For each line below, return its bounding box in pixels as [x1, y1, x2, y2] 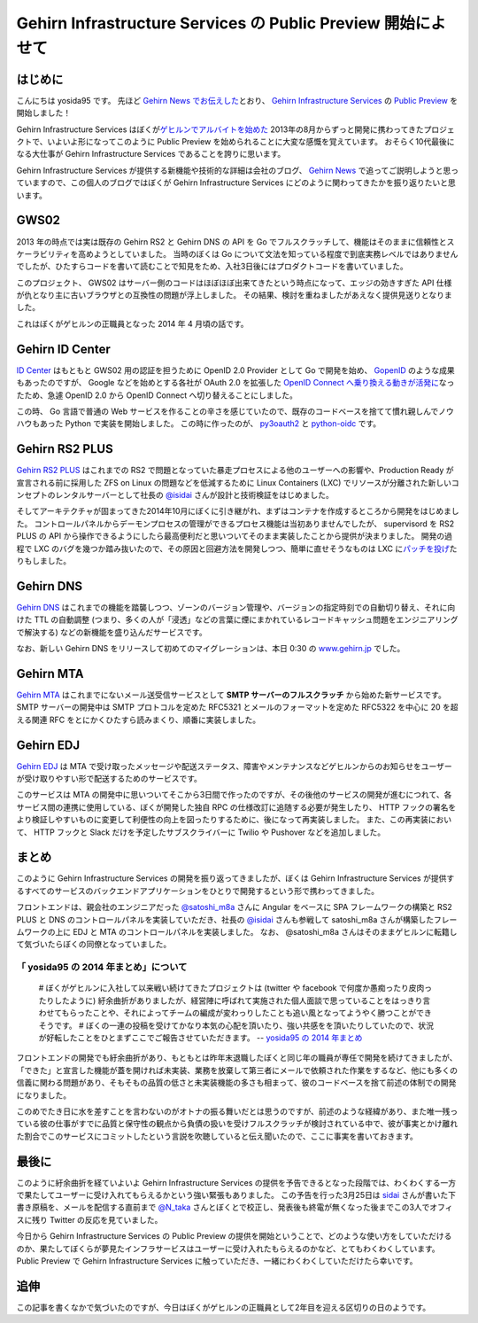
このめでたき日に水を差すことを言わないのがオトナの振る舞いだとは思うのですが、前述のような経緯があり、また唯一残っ [16, 1106, 459, 1117]
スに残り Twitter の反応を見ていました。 [16, 1214, 163, 1225]
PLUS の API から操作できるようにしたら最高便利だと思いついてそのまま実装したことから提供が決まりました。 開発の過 [16, 531, 453, 541]
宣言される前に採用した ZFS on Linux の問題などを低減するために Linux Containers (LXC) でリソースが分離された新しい [16, 477, 451, 487]
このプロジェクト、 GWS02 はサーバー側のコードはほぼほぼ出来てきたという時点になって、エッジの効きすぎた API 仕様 [16, 277, 452, 288]
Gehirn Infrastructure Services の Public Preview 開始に [16, 13, 431, 33]
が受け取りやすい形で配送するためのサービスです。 [16, 774, 203, 784]
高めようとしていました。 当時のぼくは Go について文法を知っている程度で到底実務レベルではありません [78, 248, 459, 259]
